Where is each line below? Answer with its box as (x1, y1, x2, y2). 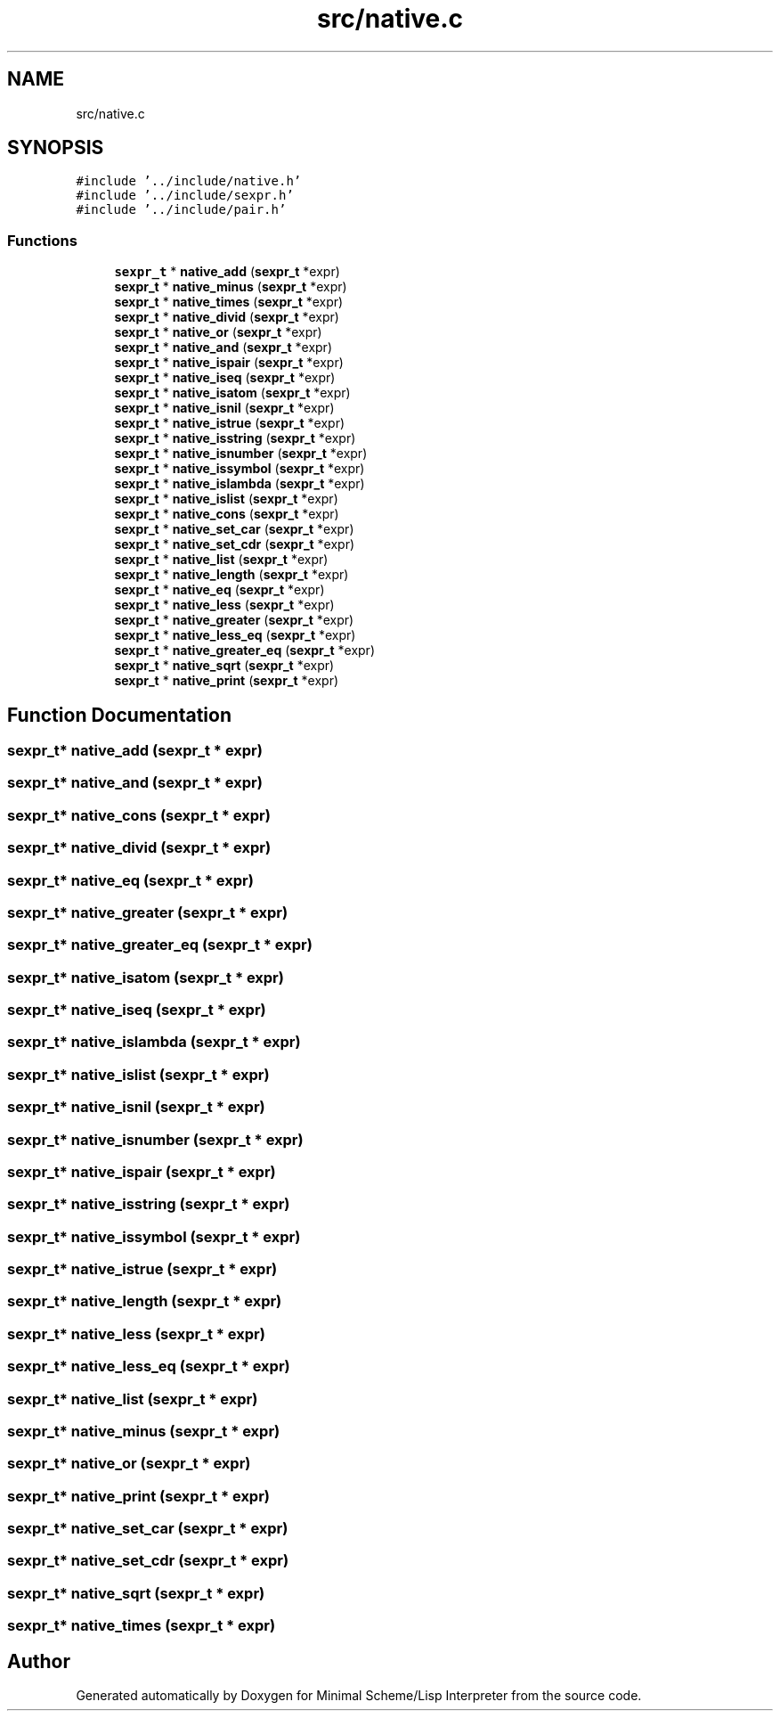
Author (7, 1649, 70, 1673)
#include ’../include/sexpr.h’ (76, 188, 294, 203)
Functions (7, 231, 77, 250)
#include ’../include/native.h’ (76, 174, 302, 189)
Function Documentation (7, 703, 232, 726)
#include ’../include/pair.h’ (76, 202, 287, 217)
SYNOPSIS (7, 136, 104, 160)
